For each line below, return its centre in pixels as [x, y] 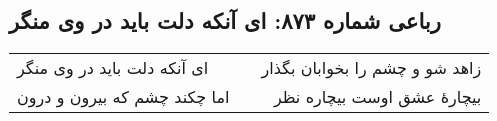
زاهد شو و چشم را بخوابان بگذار [371, 68]
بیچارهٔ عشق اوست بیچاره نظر [377, 97]
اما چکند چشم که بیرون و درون [123, 97]
